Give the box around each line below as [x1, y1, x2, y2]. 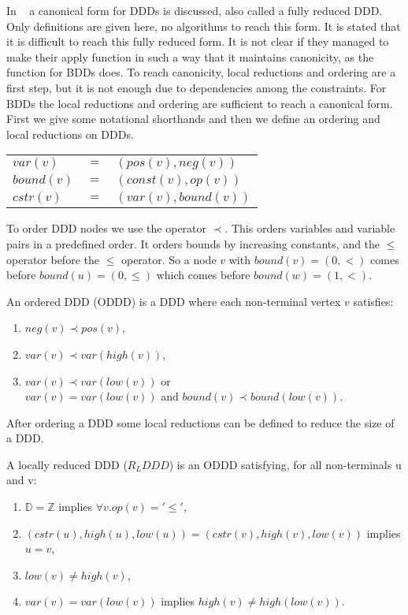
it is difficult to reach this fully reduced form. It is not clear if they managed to [6, 33, 389, 50]
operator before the [6, 251, 99, 267]
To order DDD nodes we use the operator [6, 220, 207, 237]
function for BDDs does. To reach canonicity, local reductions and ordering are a [6, 64, 396, 80]
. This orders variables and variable [224, 220, 395, 237]
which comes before [156, 266, 250, 283]
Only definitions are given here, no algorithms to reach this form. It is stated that [6, 17, 401, 34]
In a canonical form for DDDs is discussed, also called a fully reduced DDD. [6, 2, 383, 18]
